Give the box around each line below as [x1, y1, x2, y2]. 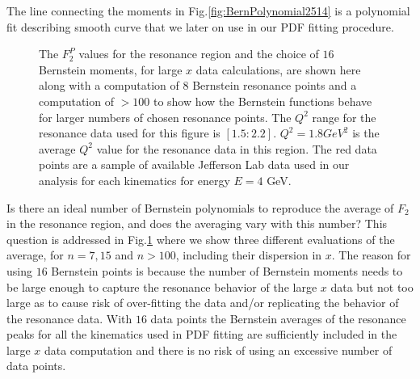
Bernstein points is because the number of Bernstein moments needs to [51, 262, 403, 279]
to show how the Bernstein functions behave [153, 92, 372, 109]
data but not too [330, 278, 414, 295]
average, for [6, 246, 64, 263]
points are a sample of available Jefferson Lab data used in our [39, 156, 350, 173]
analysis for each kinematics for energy [39, 171, 230, 188]
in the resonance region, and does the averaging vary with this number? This [6, 215, 388, 232]
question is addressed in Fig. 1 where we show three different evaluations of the [6, 230, 395, 247]
